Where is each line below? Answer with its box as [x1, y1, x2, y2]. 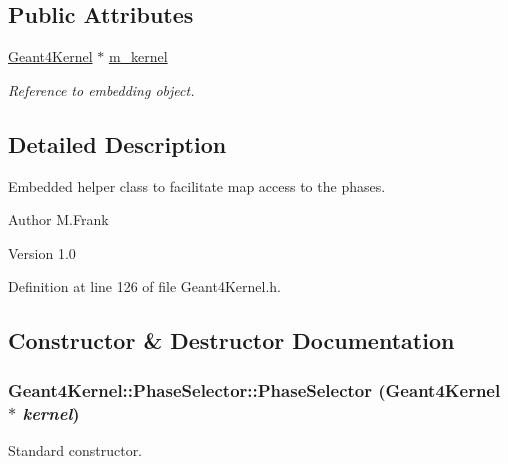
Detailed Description [8, 128, 227, 159]
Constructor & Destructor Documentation [8, 325, 455, 356]
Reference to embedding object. [8, 79, 195, 100]
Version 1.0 [8, 242, 76, 263]
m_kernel [108, 46, 168, 67]
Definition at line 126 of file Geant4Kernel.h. [8, 276, 281, 297]
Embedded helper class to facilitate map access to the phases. [8, 175, 386, 196]
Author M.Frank [8, 209, 109, 230]
